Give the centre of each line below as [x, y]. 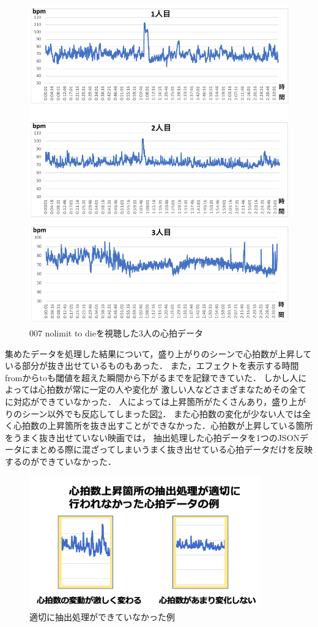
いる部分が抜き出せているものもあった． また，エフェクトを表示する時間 [152, 365]
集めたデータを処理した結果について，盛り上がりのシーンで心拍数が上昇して [158, 353]
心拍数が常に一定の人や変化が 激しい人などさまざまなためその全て [172, 389]
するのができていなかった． [61, 461]
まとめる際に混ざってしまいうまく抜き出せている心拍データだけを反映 [172, 449]
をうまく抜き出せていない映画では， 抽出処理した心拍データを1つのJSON [153, 437]
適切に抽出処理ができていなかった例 [102, 616]
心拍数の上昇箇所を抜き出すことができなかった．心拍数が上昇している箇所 [163, 425]
